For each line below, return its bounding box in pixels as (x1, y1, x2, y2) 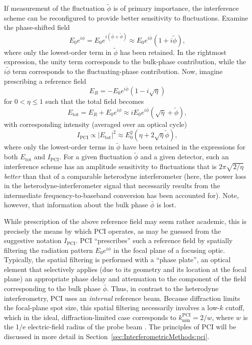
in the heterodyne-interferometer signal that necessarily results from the (4, 180, 220, 191)
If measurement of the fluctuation (4, 3, 105, 13)
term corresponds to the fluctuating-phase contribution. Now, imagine (12, 66, 223, 76)
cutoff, (226, 302, 245, 313)
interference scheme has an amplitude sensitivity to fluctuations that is (4, 161, 217, 171)
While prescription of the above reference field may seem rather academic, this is (4, 216, 247, 226)
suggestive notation (4, 235, 62, 246)
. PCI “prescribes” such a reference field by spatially (76, 235, 233, 246)
